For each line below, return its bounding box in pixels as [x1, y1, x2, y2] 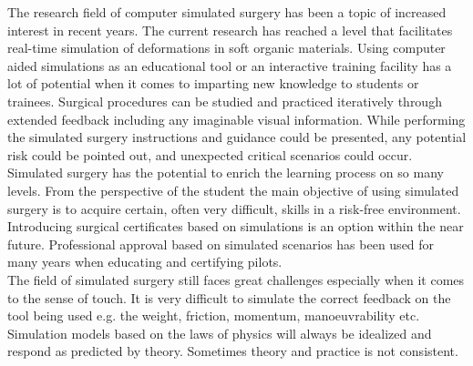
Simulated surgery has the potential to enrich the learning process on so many [7, 163, 444, 182]
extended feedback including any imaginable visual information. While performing [7, 109, 466, 128]
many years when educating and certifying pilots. [7, 252, 283, 271]
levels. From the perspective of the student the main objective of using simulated [7, 180, 459, 199]
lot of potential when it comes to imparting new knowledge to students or [7, 74, 419, 93]
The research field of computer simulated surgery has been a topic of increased [7, 3, 447, 21]
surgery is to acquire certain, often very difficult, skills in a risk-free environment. [7, 198, 461, 218]
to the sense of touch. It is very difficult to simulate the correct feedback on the [7, 288, 451, 307]
